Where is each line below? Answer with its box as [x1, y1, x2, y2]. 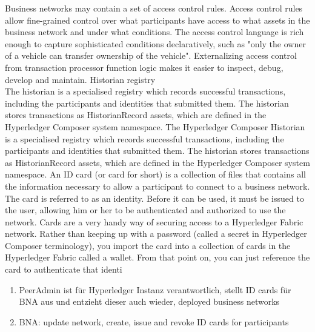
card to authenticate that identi [5, 263, 122, 276]
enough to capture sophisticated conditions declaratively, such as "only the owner [5, 37, 306, 50]
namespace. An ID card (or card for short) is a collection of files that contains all [5, 168, 306, 181]
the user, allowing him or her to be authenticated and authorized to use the [5, 204, 286, 216]
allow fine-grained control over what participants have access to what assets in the [5, 13, 310, 26]
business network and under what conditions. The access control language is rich [5, 25, 304, 38]
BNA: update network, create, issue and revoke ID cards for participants [19, 315, 289, 328]
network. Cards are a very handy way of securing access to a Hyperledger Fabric [5, 215, 303, 228]
